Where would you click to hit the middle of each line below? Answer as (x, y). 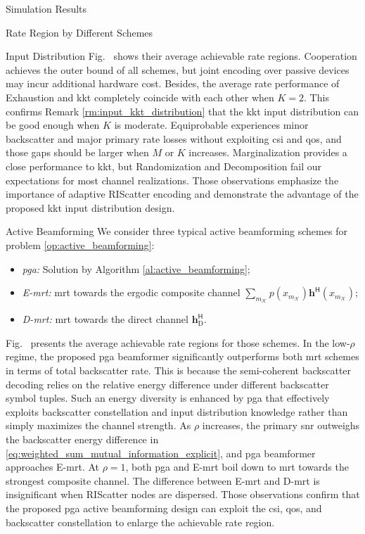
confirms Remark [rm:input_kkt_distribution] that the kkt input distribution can (182, 111)
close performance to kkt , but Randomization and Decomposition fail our (164, 166)
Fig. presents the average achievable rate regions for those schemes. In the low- (178, 342)
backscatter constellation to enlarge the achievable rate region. (140, 522)
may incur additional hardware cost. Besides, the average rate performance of (173, 83)
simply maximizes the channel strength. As (98, 425)
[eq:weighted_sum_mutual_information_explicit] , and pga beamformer (161, 453)
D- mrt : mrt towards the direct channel (105, 319)
